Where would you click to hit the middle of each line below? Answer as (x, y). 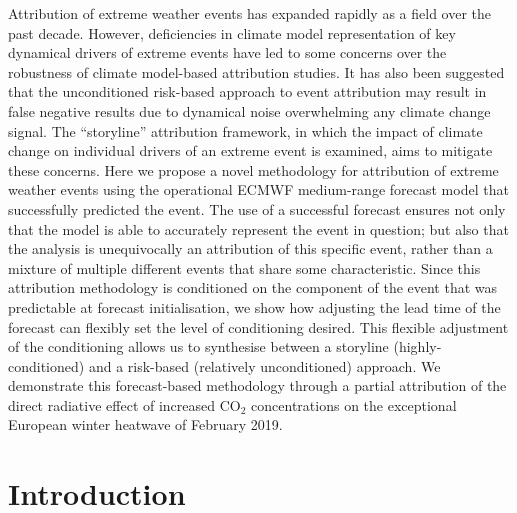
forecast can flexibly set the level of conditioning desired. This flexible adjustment (258, 326)
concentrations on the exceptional (354, 404)
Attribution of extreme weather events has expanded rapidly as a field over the (250, 13)
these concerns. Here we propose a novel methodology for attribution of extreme (253, 169)
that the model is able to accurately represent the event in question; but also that (258, 228)
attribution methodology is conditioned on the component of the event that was (253, 287)
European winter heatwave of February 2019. (145, 424)
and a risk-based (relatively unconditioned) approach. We (264, 365)
